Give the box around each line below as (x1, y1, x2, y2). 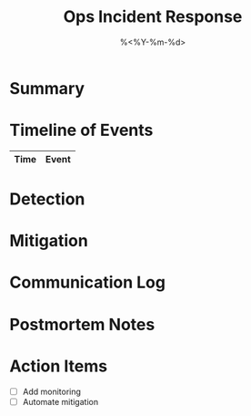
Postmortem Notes (9, 314, 156, 335)
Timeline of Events (9, 120, 154, 140)
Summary (9, 78, 85, 99)
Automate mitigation (22, 396, 98, 407)
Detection (9, 189, 85, 210)
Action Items (9, 356, 107, 376)
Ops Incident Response (63, 6, 243, 27)
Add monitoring (22, 386, 82, 397)
